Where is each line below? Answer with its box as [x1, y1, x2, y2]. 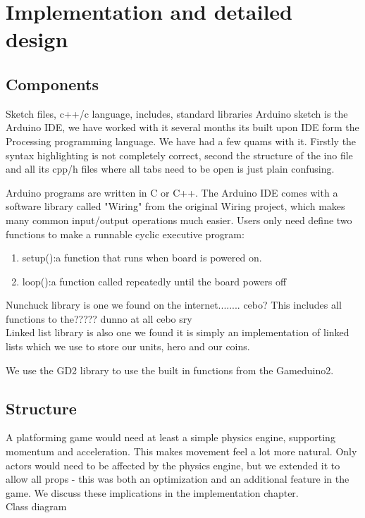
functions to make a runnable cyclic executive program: [6, 226, 245, 241]
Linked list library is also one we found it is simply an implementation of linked [6, 325, 349, 340]
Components [6, 73, 99, 94]
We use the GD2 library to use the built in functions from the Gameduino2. [6, 362, 334, 377]
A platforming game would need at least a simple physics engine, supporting [6, 430, 335, 445]
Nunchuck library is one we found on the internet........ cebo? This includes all [6, 297, 342, 312]
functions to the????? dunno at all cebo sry [6, 311, 192, 326]
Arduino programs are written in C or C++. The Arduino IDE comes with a [6, 185, 338, 199]
